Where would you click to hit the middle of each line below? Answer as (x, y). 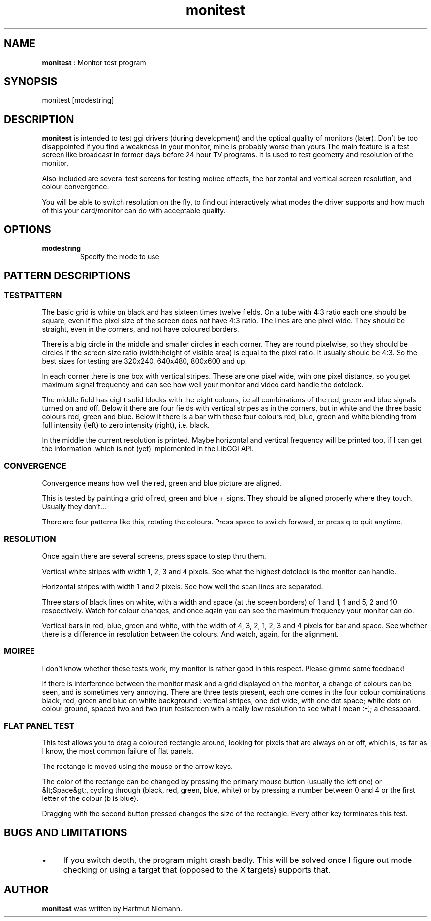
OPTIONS (28, 229)
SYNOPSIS (31, 82)
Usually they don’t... (74, 507)
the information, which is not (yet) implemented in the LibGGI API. (148, 449)
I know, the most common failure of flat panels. (118, 751)
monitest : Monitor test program (94, 62)
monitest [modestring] (78, 100)
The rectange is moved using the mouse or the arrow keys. (138, 767)
